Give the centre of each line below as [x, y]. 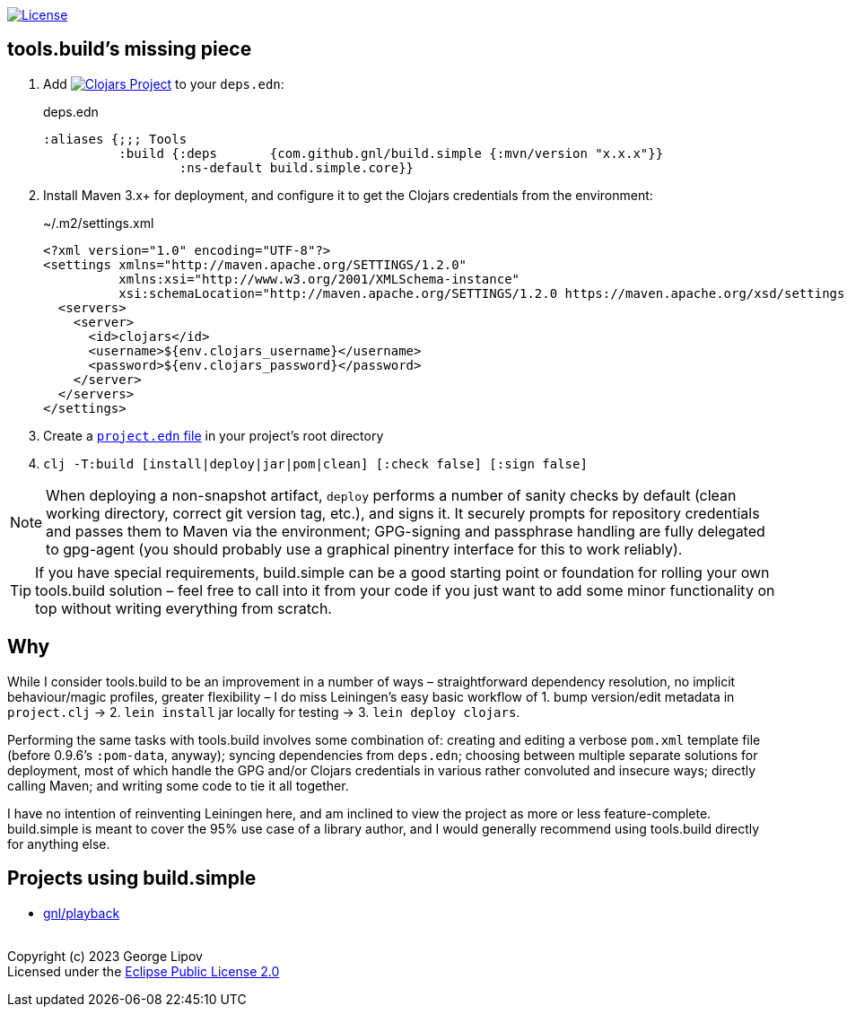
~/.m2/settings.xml [99, 223]
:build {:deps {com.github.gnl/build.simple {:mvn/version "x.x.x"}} [391, 153]
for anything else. [59, 844]
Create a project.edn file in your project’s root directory [214, 435]
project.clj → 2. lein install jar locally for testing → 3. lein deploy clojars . [264, 712]
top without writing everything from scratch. [183, 608]
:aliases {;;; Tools [115, 139]
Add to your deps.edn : [164, 83]
